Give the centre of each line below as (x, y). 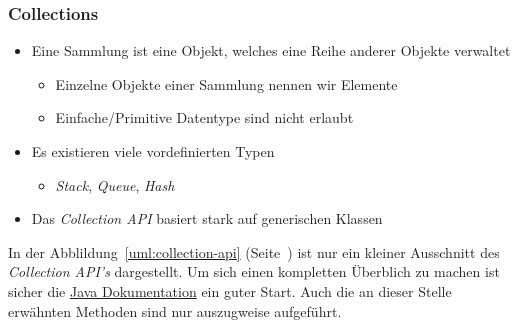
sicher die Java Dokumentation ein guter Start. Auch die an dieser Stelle (230, 290)
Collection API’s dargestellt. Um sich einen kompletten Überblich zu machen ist (254, 271)
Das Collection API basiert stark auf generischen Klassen (207, 218)
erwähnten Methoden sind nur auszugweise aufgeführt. (175, 310)
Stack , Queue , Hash (115, 184)
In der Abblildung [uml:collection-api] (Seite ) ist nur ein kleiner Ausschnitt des (254, 251)
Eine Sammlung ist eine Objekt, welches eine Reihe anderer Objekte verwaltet (271, 50)
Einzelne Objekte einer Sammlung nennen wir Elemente (226, 83)
